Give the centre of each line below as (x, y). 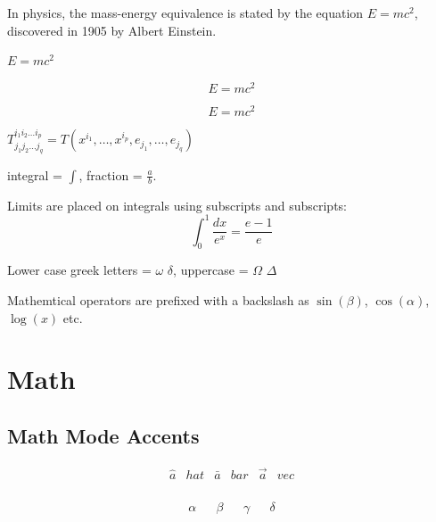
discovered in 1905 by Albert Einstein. (112, 30)
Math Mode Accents (103, 435)
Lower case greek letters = (79, 270)
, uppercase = (211, 270)
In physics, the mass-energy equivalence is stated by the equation (185, 12)
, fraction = (111, 174)
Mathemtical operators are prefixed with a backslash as (158, 300)
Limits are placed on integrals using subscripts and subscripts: (177, 205)
